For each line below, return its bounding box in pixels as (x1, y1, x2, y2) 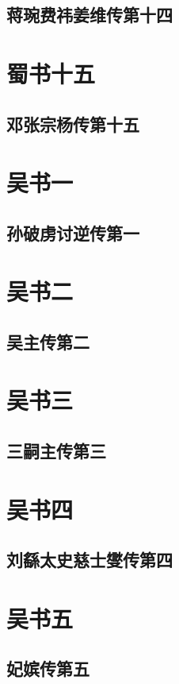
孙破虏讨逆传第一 (6, 220, 139, 245)
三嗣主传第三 (6, 439, 106, 463)
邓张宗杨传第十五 (6, 111, 139, 136)
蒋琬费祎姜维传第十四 (6, 2, 173, 27)
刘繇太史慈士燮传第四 (6, 547, 173, 572)
